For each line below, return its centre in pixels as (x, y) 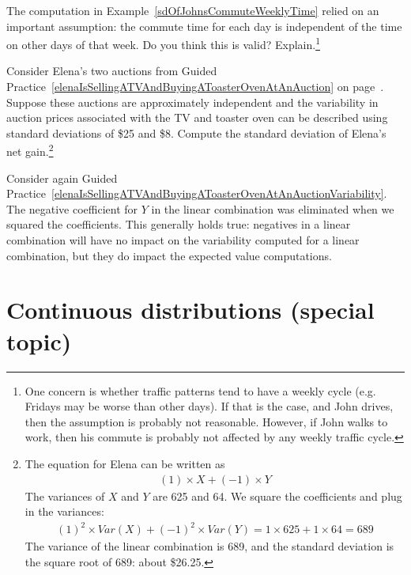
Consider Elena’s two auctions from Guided (112, 71)
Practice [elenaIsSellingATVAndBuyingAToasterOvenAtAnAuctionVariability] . (197, 193)
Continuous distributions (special (190, 310)
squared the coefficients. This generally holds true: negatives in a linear (179, 224)
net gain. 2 (30, 150)
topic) (39, 340)
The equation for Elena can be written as (125, 463)
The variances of (65, 496)
